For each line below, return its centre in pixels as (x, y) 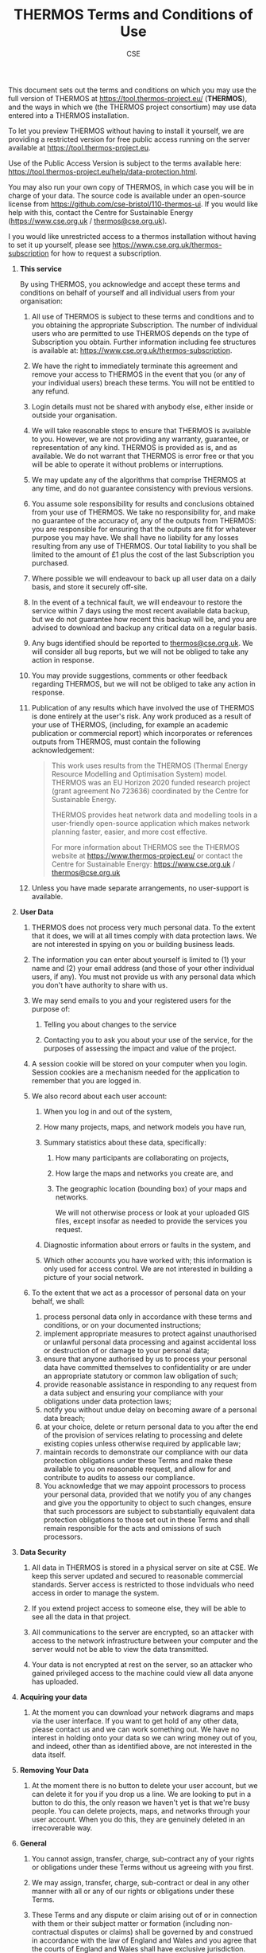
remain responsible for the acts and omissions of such (132, 1528)
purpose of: (50, 1008)
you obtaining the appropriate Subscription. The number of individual (145, 325)
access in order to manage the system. (95, 1593)
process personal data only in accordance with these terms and (148, 1317)
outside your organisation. (74, 415)
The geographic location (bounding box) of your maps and (151, 1188)
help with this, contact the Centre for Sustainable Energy (101, 212)
